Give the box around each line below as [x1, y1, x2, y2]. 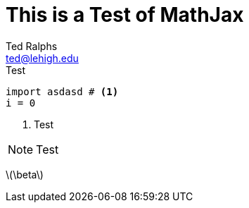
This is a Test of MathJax [6, 3, 244, 27]
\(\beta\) [6, 168, 44, 181]
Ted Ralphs [6, 39, 58, 52]
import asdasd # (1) [6, 85, 119, 97]
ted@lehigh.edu [6, 51, 79, 64]
